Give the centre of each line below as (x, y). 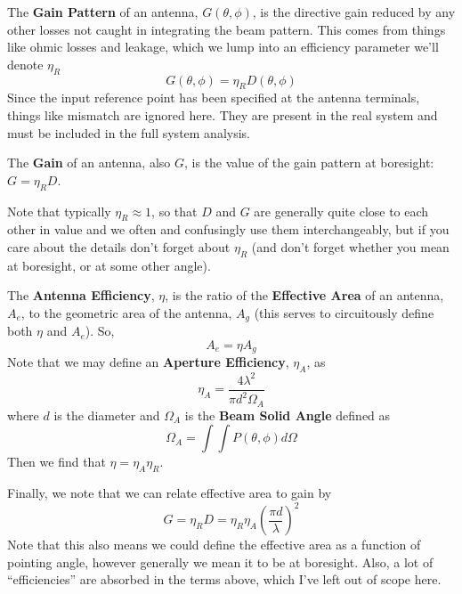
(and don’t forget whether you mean (350, 246)
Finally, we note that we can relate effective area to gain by (170, 492)
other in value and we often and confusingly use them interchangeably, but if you (228, 229)
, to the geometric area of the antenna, (126, 312)
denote (25, 64)
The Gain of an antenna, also (89, 163)
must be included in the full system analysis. (129, 132)
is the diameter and (107, 415)
